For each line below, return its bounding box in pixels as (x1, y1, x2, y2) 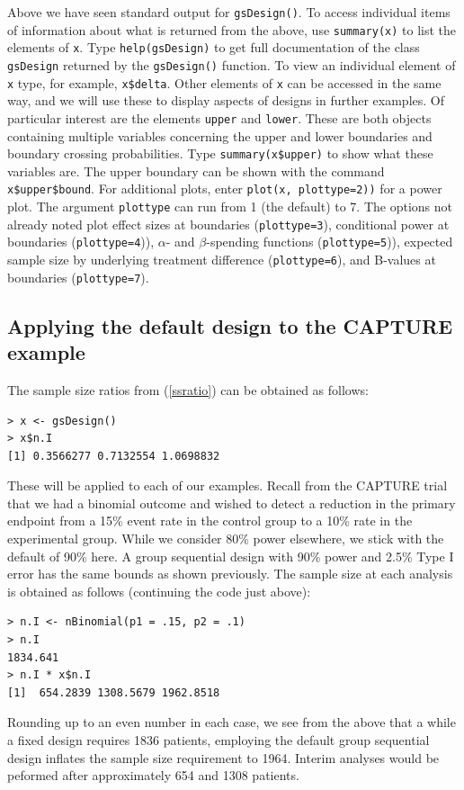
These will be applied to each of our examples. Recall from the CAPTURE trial (7, 476, 448, 495)
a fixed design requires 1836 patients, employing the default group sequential (7, 731, 430, 749)
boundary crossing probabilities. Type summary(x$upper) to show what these (7, 144, 433, 163)
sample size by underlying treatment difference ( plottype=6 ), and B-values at (7, 250, 436, 268)
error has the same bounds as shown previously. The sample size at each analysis (7, 564, 453, 583)
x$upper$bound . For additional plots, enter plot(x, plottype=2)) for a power (7, 179, 442, 198)
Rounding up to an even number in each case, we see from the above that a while (7, 713, 456, 732)
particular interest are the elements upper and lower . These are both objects (7, 108, 432, 127)
